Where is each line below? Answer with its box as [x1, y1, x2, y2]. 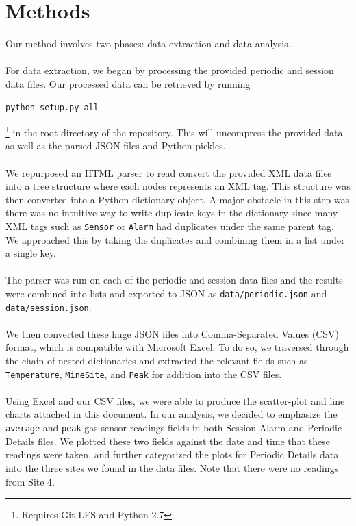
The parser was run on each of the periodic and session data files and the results [5, 273, 343, 287]
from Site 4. [5, 474, 55, 488]
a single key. [5, 246, 56, 260]
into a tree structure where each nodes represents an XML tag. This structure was [5, 179, 351, 193]
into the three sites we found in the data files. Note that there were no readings [5, 460, 339, 475]
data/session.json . [5, 299, 92, 314]
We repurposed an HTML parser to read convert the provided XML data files [5, 165, 332, 179]
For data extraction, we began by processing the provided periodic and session [5, 63, 334, 77]
